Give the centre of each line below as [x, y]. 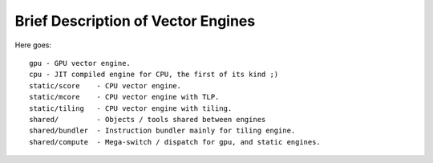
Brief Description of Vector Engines [135, 21]
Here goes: [33, 45]
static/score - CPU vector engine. [105, 86]
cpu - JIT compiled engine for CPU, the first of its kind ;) [154, 75]
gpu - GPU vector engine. [80, 63]
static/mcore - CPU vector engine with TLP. [124, 97]
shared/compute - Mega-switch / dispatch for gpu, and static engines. [175, 142]
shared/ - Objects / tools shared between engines [148, 119]
